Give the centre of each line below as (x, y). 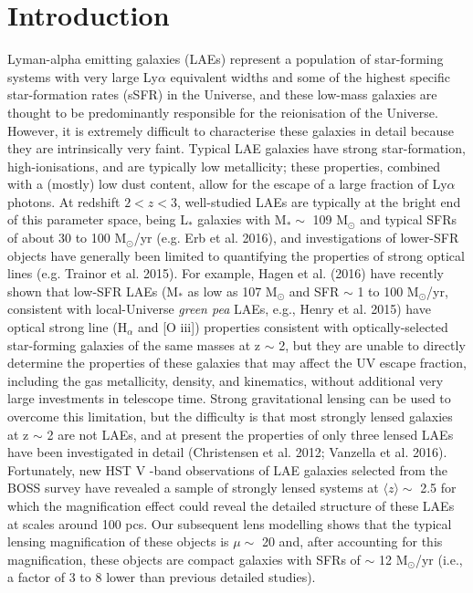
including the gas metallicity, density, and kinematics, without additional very (226, 380)
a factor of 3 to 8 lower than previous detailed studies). (162, 577)
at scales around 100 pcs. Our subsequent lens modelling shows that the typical (230, 523)
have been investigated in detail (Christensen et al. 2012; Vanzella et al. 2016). (227, 452)
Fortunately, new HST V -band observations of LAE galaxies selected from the (228, 469)
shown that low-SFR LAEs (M (93, 291)
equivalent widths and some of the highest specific (310, 76)
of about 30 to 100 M (67, 238)
